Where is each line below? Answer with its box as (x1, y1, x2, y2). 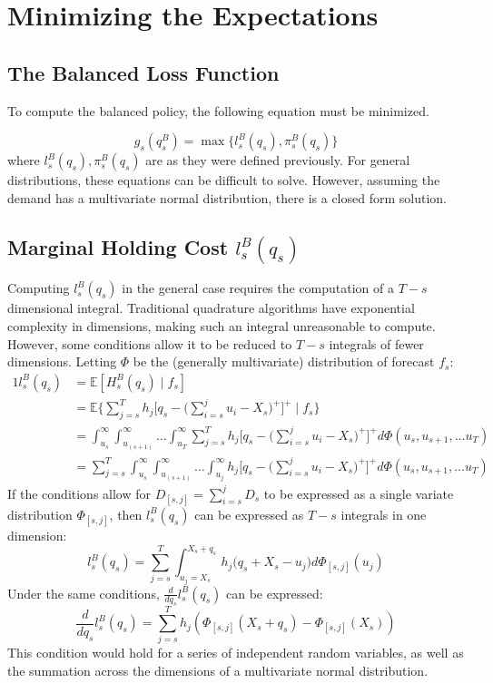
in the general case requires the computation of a (122, 278, 394, 298)
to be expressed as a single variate (263, 483, 454, 502)
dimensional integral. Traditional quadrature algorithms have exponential (7, 298, 415, 317)
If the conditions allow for (7, 483, 152, 502)
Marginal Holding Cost (7, 232, 229, 260)
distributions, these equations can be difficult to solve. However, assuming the (7, 171, 440, 190)
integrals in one (340, 504, 427, 523)
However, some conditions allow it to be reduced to (7, 334, 292, 353)
